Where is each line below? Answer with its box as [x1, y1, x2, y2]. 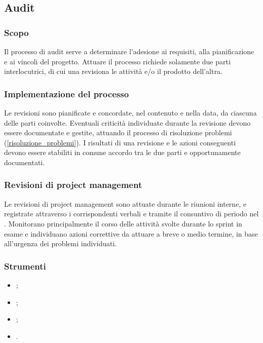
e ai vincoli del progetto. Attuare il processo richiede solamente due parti [4, 56, 231, 66]
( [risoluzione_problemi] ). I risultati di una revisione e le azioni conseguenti [4, 137, 236, 147]
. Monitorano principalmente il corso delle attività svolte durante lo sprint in [4, 218, 242, 228]
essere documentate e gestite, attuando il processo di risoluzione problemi [4, 127, 232, 138]
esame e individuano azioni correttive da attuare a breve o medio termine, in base [4, 228, 258, 239]
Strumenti [4, 259, 46, 272]
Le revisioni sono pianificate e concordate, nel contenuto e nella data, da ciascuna [4, 107, 257, 118]
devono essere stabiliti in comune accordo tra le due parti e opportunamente [4, 147, 241, 158]
